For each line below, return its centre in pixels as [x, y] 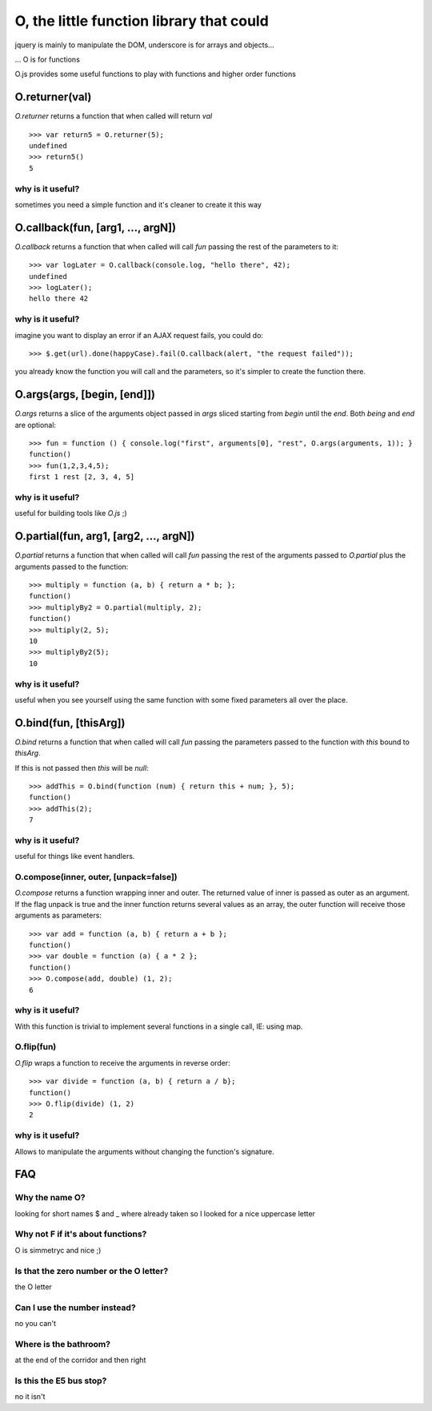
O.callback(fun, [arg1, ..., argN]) [95, 227]
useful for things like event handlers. [75, 857]
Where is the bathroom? [63, 1344]
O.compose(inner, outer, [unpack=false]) [96, 877]
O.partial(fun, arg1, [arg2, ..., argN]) [105, 536]
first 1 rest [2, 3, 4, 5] [82, 477]
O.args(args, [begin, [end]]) [85, 395]
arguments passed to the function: [72, 566]
